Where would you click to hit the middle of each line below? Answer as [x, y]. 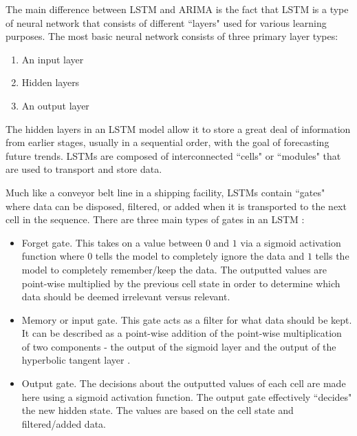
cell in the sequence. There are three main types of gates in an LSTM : [155, 219]
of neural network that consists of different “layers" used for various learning [166, 22]
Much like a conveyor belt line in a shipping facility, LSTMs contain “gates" [165, 192]
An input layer [53, 59]
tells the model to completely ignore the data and [200, 256]
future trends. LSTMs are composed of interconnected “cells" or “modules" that [173, 155]
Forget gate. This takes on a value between [112, 242]
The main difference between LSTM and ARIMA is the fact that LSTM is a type [177, 9]
